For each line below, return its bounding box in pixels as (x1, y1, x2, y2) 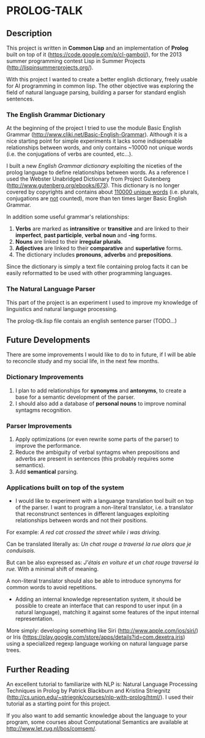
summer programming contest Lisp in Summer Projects (6, 58, 146, 64)
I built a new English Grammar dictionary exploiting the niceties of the (6, 162, 182, 170)
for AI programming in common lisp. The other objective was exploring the (6, 82, 194, 89)
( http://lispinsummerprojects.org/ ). (6, 64, 94, 71)
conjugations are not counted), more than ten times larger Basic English (6, 195, 187, 202)
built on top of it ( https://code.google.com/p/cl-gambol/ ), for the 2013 (6, 51, 182, 58)
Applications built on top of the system (6, 483, 124, 492)
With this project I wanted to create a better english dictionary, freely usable (6, 76, 198, 83)
